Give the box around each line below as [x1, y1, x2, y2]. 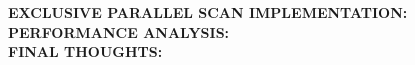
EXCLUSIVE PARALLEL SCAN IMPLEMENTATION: [8, 2, 408, 22]
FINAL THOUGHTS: [8, 41, 163, 62]
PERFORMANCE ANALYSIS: [8, 21, 230, 42]
